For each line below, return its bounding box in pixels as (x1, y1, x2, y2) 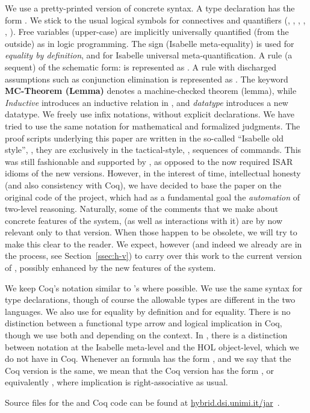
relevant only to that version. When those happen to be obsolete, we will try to (5, 226, 297, 238)
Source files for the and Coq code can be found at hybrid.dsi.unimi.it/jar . (5, 396, 280, 408)
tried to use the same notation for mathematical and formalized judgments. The (5, 119, 300, 132)
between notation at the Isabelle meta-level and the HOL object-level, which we (5, 340, 299, 353)
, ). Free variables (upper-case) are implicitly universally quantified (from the (5, 25, 289, 38)
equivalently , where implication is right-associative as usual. (5, 376, 228, 388)
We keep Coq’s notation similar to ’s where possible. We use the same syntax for (5, 281, 303, 294)
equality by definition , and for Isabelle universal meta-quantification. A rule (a (5, 49, 293, 61)
